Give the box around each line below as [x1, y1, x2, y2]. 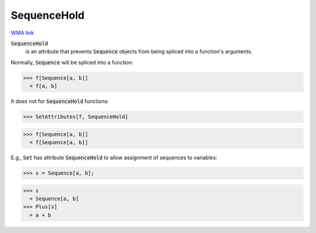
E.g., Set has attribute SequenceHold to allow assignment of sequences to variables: [11, 154, 218, 161]
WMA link [11, 29, 35, 36]
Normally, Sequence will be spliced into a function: [11, 59, 134, 66]
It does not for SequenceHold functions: [11, 98, 109, 105]
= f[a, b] [29, 83, 58, 90]
